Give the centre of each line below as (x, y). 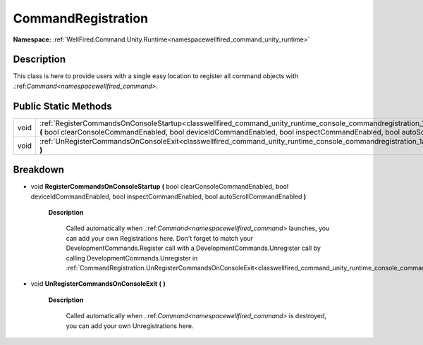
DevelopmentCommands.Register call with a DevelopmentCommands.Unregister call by (193, 248)
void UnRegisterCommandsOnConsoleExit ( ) (98, 284)
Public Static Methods (62, 106)
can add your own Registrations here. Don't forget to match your (160, 238)
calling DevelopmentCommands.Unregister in (132, 258)
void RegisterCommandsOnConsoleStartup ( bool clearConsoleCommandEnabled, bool (160, 187)
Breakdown (39, 170)
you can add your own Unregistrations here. (130, 326)
